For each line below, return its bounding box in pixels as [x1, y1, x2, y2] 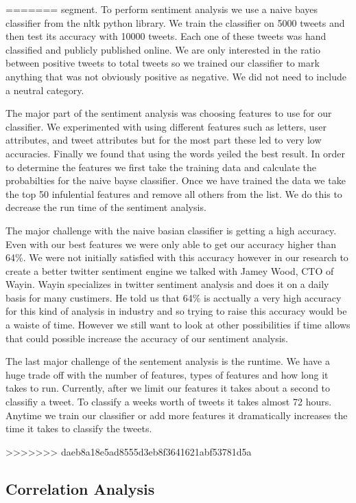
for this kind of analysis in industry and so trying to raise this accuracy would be [5, 304, 347, 318]
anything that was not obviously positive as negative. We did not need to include [5, 69, 346, 83]
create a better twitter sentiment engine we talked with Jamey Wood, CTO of [5, 263, 334, 278]
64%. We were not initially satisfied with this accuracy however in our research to [5, 250, 348, 265]
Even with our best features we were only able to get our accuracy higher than [5, 236, 337, 251]
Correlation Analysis [5, 478, 155, 499]
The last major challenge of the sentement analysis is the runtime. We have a [5, 354, 330, 368]
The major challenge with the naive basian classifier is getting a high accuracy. [5, 223, 337, 237]
